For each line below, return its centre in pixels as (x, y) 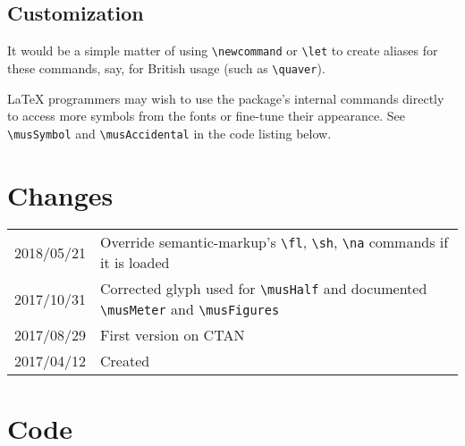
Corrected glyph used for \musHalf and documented (264, 289)
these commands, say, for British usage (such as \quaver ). (166, 67)
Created (125, 361)
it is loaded (135, 263)
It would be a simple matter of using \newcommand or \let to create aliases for (223, 50)
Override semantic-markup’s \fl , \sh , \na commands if (275, 242)
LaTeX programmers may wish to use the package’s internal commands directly (226, 98)
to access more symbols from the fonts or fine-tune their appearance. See (207, 116)
